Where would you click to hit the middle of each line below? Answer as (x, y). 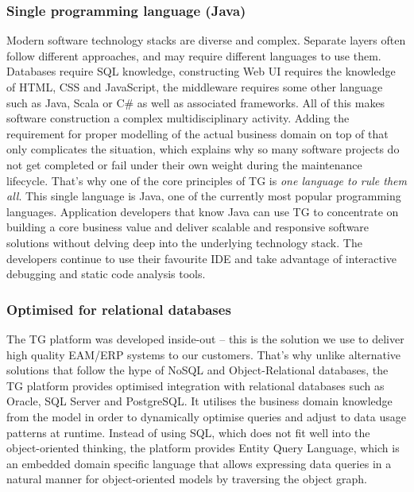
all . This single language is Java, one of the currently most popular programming (204, 196)
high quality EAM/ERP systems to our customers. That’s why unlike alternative (204, 354)
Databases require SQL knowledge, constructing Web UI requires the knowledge (201, 71)
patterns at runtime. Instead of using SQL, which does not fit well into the (188, 432)
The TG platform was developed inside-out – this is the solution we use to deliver (205, 338)
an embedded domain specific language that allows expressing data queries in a (199, 463)
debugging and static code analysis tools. (106, 274)
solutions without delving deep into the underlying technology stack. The (184, 242)
